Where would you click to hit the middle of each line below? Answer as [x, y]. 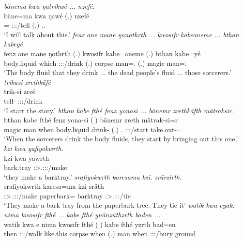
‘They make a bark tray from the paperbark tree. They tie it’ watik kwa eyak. [119, 205]
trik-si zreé [20, 91]
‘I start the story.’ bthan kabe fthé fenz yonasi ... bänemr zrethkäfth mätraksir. [119, 110]
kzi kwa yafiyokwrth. [34, 148]
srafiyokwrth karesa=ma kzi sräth [54, 186]
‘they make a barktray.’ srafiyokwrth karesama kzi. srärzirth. [93, 176]
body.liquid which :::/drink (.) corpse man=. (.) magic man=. [95, 63]
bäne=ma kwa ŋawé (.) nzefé [47, 15]
